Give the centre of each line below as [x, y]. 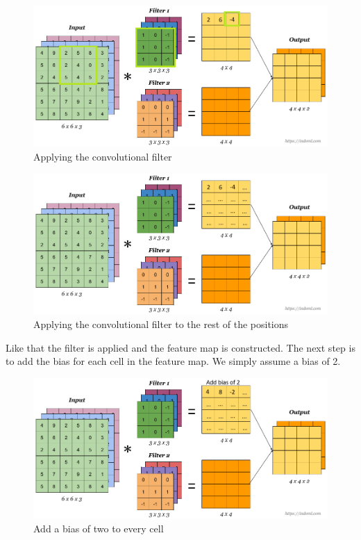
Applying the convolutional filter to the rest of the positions [161, 324]
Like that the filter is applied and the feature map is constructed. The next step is [180, 347]
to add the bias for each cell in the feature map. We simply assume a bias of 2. [173, 361]
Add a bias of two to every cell [99, 529]
